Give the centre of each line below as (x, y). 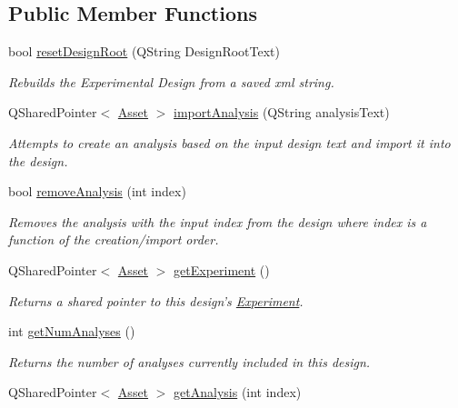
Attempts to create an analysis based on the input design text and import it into (229, 142)
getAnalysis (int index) (238, 392)
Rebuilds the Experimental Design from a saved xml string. (171, 81)
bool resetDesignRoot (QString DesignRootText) (144, 51)
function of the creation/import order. (114, 239)
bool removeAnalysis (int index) (97, 191)
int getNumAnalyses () (72, 331)
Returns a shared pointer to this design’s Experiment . (156, 300)
